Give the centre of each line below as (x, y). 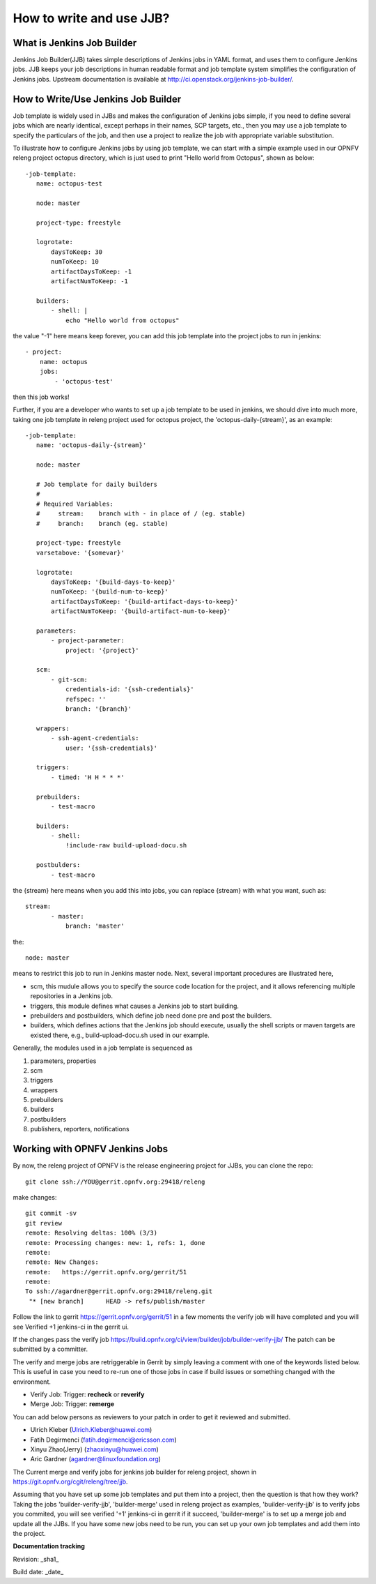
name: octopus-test (69, 184)
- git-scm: (70, 679)
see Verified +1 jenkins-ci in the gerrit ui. (71, 1327)
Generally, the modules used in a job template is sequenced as (103, 1048)
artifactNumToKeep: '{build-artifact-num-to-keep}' (141, 611)
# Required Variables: (75, 504)
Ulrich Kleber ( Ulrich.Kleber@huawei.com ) (91, 1430)
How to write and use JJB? (91, 18)
